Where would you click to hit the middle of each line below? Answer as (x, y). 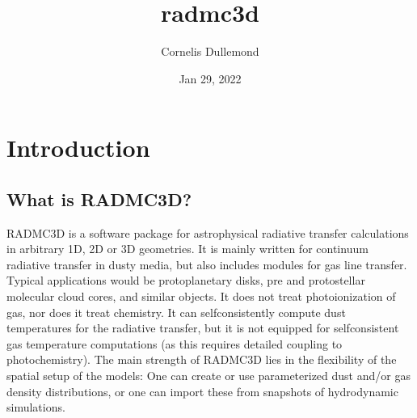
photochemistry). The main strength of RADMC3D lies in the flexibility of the (202, 359)
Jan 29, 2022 (210, 78)
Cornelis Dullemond (210, 51)
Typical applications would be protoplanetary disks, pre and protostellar (186, 280)
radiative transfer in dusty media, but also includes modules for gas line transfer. (207, 264)
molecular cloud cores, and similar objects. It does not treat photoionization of (201, 296)
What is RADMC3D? (99, 198)
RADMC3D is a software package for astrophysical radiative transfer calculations (208, 232)
